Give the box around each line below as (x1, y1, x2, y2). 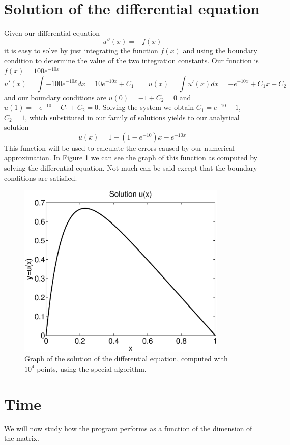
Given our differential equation (4, 27, 100, 38)
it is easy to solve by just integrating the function (4, 45, 158, 55)
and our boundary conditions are (4, 92, 106, 102)
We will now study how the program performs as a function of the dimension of (4, 423, 252, 433)
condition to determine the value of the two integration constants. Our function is (4, 55, 259, 66)
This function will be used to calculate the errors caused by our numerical (4, 142, 235, 153)
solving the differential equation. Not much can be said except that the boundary (4, 162, 257, 173)
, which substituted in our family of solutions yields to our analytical (25, 112, 240, 122)
